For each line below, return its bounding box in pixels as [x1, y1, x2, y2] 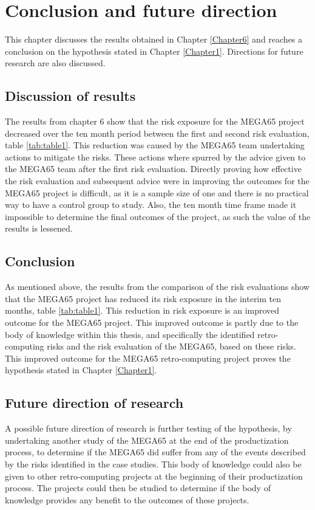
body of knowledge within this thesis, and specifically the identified [5, 328, 255, 340]
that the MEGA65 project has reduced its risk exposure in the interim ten [5, 292, 282, 305]
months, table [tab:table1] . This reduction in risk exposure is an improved [5, 304, 280, 317]
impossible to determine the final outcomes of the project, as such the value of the [5, 210, 311, 222]
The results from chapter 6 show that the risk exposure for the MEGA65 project [5, 115, 305, 128]
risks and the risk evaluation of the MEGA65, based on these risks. [47, 340, 296, 353]
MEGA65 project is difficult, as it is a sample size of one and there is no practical [5, 186, 309, 199]
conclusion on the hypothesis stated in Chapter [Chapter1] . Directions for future [5, 44, 303, 57]
